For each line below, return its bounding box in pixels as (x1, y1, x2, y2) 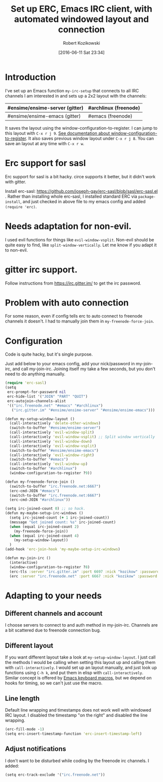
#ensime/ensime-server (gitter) (7, 104, 84, 111)
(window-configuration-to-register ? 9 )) (9, 471, 92, 476)
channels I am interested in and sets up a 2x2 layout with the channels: (5, 93, 147, 99)
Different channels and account (5, 609, 103, 617)
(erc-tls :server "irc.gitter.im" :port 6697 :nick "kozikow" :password (9, 569, 160, 574)
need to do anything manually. (5, 371, 65, 377)
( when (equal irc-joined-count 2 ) (9, 524, 79, 529)
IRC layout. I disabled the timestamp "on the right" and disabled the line (5, 713, 148, 718)
